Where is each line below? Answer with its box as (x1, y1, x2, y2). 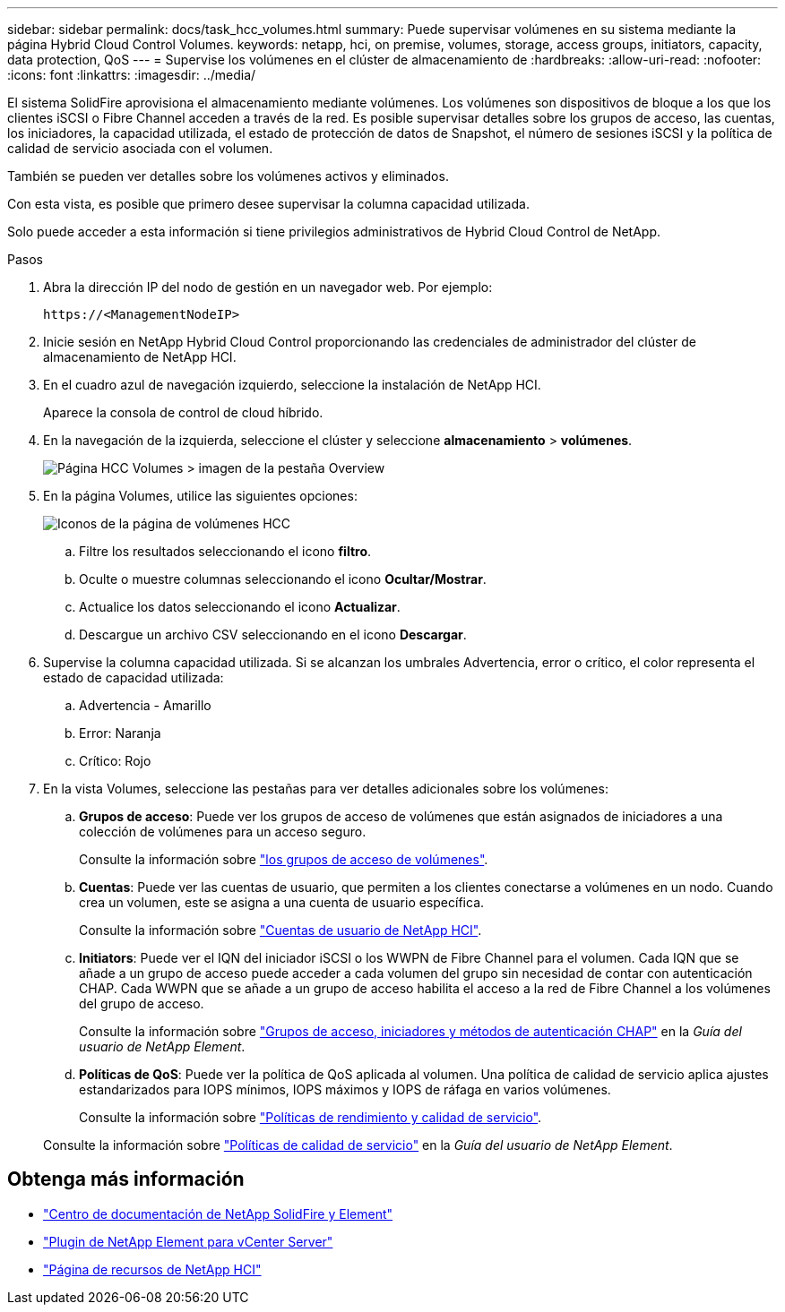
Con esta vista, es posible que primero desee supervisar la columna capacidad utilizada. (7, 196, 530, 211)
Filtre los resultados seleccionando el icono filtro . (79, 544, 372, 559)
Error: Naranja (79, 725, 161, 741)
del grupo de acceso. (79, 996, 204, 1011)
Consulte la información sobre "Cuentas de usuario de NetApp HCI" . (79, 922, 482, 938)
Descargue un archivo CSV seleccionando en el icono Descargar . (79, 627, 467, 642)
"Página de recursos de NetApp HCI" (43, 1261, 262, 1277)
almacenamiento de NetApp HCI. (43, 349, 237, 364)
